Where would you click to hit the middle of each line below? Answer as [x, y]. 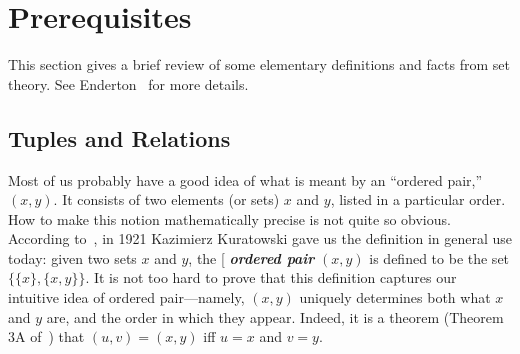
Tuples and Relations [119, 137]
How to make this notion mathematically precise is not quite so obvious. [229, 218]
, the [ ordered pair [251, 257]
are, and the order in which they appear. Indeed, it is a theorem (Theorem [275, 316]
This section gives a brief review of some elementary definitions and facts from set [259, 64]
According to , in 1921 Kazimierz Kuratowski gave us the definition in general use [260, 238]
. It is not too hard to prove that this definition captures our [271, 277]
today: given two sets [72, 257]
